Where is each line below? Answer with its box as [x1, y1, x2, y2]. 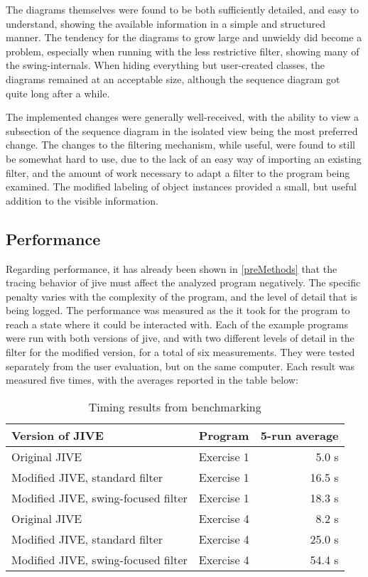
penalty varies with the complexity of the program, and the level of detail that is [6, 288, 357, 303]
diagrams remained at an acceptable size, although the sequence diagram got [6, 71, 340, 86]
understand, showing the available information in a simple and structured [6, 16, 326, 31]
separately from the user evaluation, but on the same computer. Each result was [6, 358, 355, 373]
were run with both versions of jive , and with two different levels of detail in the [6, 330, 355, 345]
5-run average [260, 426, 339, 443]
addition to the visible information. [6, 193, 158, 207]
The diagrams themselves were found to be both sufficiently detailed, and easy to [6, 2, 359, 16]
